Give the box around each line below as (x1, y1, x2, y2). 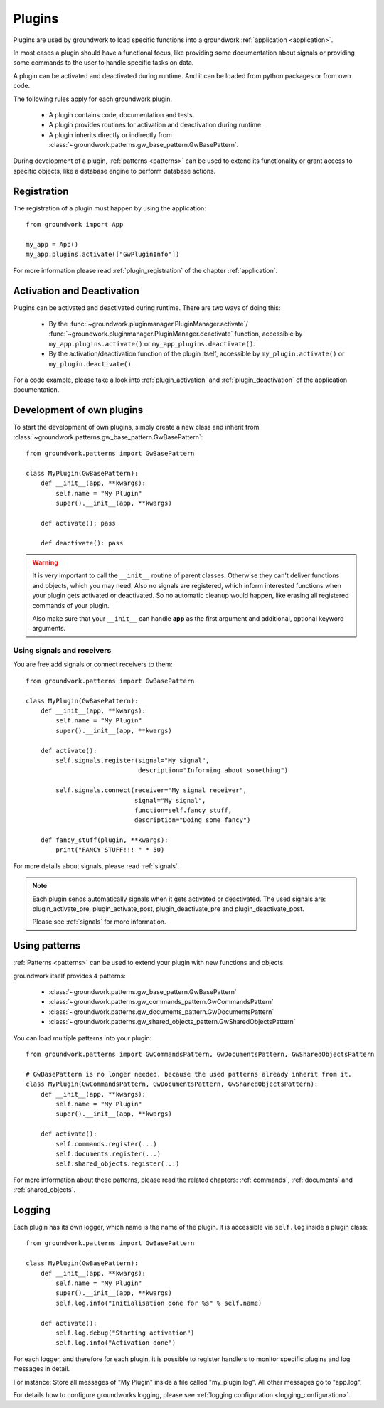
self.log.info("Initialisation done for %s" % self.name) (55, 1298, 262, 1307)
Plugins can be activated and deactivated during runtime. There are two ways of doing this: (13, 303, 281, 312)
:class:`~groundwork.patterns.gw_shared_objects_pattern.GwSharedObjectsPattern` (48, 1018, 296, 1026)
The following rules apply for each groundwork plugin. (13, 95, 172, 103)
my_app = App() (26, 240, 79, 248)
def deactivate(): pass (40, 539, 124, 547)
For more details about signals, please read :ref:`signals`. (13, 861, 180, 870)
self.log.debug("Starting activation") (55, 1328, 195, 1337)
